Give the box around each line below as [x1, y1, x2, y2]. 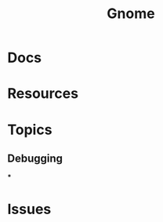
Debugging [7, 151, 63, 165]
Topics [7, 121, 53, 138]
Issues [7, 200, 52, 218]
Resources [7, 85, 79, 103]
